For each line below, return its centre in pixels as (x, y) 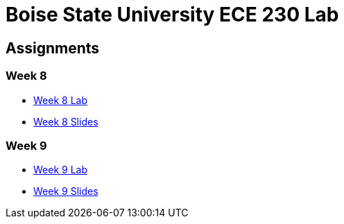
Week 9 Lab (60, 170)
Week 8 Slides (66, 121)
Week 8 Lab (60, 100)
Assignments (53, 48)
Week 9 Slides (66, 191)
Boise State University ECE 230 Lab (172, 15)
